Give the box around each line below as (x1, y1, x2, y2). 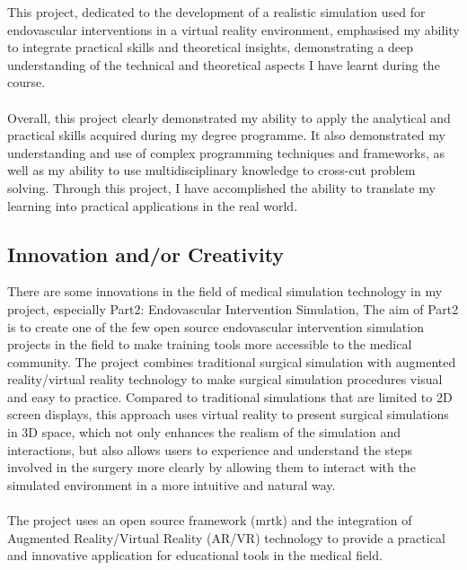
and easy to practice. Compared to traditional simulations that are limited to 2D (7, 387, 453, 406)
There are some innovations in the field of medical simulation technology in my (7, 282, 443, 301)
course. (7, 73, 46, 92)
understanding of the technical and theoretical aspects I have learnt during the (7, 55, 440, 74)
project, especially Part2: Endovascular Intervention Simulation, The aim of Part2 (7, 299, 459, 318)
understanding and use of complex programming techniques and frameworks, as (7, 143, 445, 162)
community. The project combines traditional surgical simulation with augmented (7, 352, 456, 371)
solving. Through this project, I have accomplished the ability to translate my (7, 178, 436, 197)
